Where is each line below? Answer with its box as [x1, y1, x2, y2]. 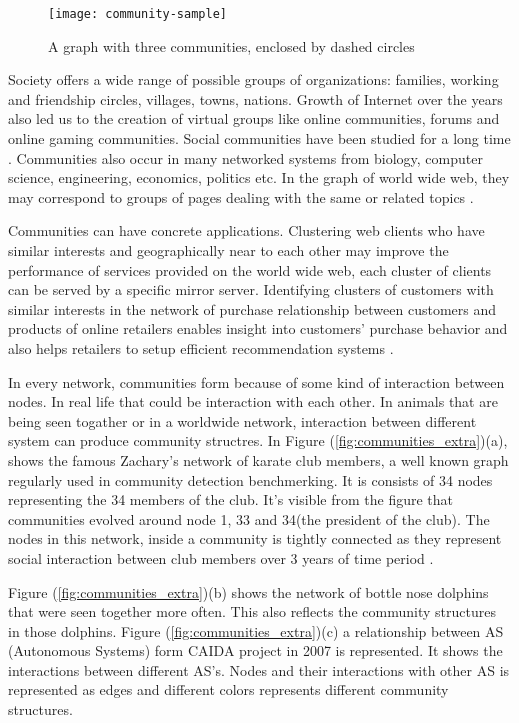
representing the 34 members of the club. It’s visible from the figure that [8, 489, 453, 510]
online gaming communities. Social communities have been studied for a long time [8, 128, 511, 149]
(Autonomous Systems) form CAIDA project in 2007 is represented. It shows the [8, 640, 503, 661]
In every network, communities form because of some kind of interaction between [8, 371, 505, 392]
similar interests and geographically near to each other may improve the [8, 240, 449, 260]
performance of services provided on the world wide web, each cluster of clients [8, 259, 492, 280]
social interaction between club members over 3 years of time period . [8, 547, 434, 568]
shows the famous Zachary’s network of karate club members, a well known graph [8, 449, 509, 470]
